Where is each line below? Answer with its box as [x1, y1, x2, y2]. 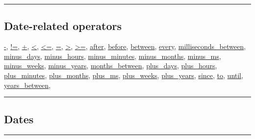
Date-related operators [4, 18, 122, 33]
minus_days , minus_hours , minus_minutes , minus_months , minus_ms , [4, 51, 221, 61]
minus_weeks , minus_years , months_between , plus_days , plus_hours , [4, 60, 217, 71]
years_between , [4, 80, 51, 90]
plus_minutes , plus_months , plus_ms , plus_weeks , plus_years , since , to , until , [4, 70, 243, 80]
